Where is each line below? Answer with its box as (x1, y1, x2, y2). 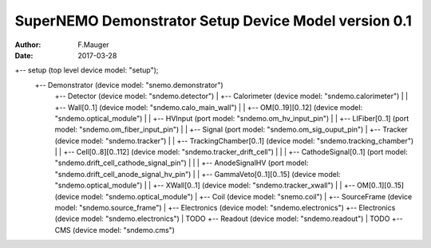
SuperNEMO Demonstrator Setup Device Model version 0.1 (14, 12, 413, 30)
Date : (14, 50, 34, 60)
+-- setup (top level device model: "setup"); (14, 65, 159, 75)
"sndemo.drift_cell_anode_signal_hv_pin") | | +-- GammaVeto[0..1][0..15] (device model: (54, 169, 341, 179)
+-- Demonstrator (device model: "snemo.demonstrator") (34, 80, 223, 89)
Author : (14, 40, 42, 49)
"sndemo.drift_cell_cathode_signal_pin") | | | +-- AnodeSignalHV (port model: (54, 158, 309, 167)
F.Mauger (77, 40, 109, 49)
